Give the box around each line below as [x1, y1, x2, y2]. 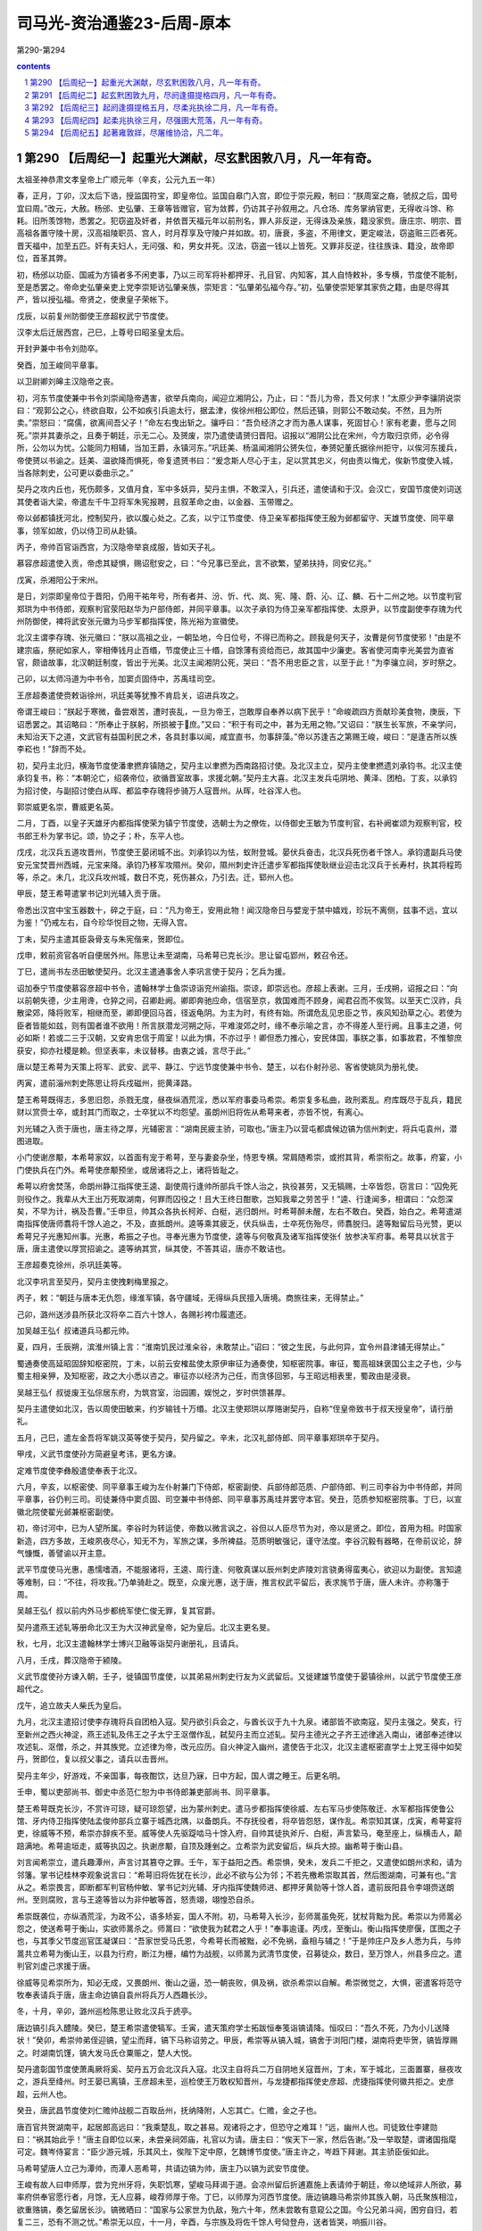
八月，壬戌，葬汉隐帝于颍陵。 [16, 1655, 127, 1665]
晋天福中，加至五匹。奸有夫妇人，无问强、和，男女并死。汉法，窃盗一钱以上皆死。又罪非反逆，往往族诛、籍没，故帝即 [16, 240, 454, 251]
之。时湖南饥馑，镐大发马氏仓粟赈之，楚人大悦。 [16, 2047, 196, 2058]
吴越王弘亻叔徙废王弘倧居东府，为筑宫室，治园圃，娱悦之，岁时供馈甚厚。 [16, 1387, 290, 1397]
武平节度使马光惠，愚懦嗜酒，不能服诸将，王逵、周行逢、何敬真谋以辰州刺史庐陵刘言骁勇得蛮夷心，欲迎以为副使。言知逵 [16, 1564, 462, 1575]
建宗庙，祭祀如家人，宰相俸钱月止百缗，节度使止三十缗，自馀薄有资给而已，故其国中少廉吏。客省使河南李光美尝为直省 [16, 644, 454, 655]
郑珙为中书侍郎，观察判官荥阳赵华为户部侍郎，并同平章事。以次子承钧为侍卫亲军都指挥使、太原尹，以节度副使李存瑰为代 [16, 603, 462, 614]
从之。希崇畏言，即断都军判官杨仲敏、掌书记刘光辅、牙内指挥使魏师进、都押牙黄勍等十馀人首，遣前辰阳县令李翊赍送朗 [16, 1881, 454, 1892]
